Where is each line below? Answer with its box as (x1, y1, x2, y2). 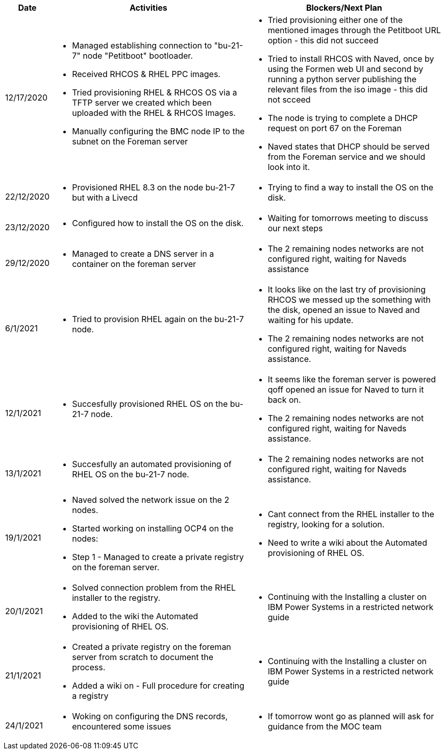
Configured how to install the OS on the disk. (72, 218, 244, 228)
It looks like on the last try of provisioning (267, 284, 426, 295)
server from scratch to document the (72, 652, 214, 662)
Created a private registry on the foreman (72, 642, 231, 652)
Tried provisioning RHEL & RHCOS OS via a (72, 87, 237, 98)
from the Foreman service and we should (267, 152, 426, 162)
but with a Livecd (72, 192, 138, 203)
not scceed (267, 94, 311, 105)
